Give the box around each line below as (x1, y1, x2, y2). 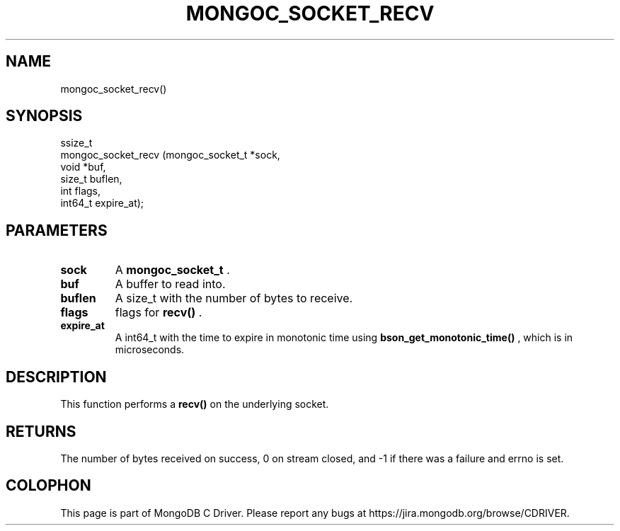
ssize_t (60, 137, 93, 149)
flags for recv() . (115, 305, 202, 320)
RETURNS (6, 422, 76, 440)
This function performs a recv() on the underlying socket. (60, 398, 329, 411)
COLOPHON (6, 476, 91, 495)
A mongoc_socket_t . (115, 263, 230, 278)
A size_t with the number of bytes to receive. (115, 291, 353, 306)
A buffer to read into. (115, 277, 226, 292)
